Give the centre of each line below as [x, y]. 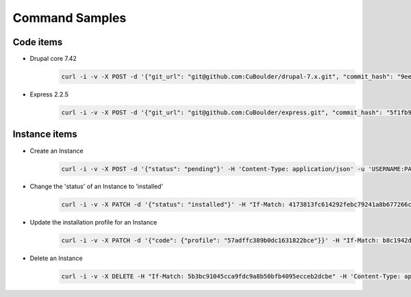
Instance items [45, 134]
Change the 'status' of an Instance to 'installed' [97, 186]
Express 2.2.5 [49, 94]
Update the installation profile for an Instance [94, 222]
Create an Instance [57, 151]
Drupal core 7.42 [53, 59]
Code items [38, 42]
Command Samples [70, 18]
